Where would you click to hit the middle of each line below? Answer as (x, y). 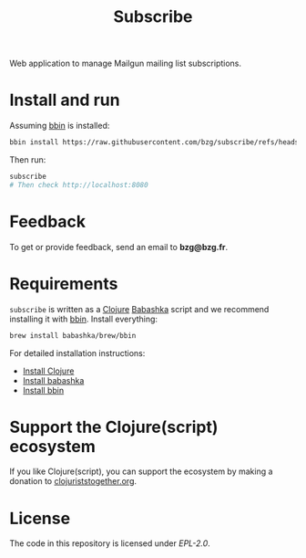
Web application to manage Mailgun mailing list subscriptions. (126, 63)
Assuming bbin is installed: (60, 126)
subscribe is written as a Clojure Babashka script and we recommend (139, 309)
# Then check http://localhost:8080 (79, 184)
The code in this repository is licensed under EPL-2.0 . (110, 543)
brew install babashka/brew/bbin (73, 335)
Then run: (28, 160)
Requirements (64, 284)
